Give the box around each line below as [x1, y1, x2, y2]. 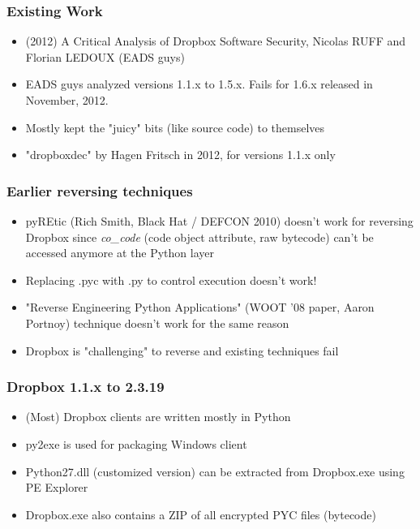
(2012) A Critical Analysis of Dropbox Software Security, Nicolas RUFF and [25, 32, 406, 49]
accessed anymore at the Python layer [25, 244, 214, 261]
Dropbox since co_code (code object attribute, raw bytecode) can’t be [25, 228, 374, 245]
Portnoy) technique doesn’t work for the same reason [25, 314, 289, 331]
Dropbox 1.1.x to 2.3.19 [6, 376, 165, 397]
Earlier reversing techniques [6, 180, 193, 200]
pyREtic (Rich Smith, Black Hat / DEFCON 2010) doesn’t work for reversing [25, 213, 414, 229]
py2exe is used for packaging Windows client [25, 435, 247, 452]
